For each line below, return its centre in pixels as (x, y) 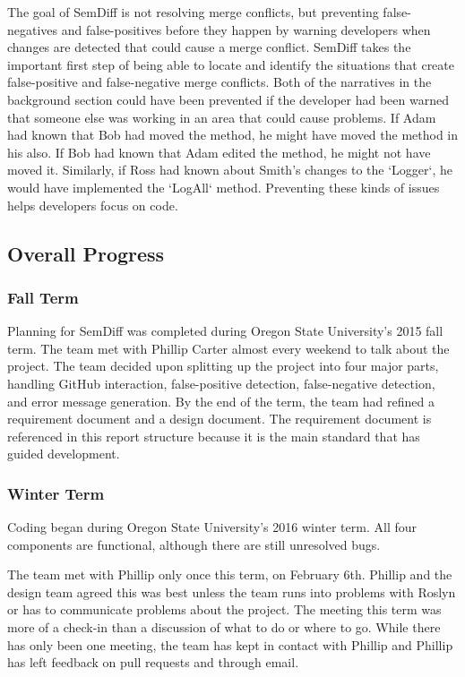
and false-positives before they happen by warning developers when (246, 29)
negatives (33, 29)
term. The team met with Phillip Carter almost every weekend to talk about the (228, 348)
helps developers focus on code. (93, 205)
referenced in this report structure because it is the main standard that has (214, 436)
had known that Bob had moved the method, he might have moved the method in (233, 135)
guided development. (64, 454)
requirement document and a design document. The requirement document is (220, 419)
